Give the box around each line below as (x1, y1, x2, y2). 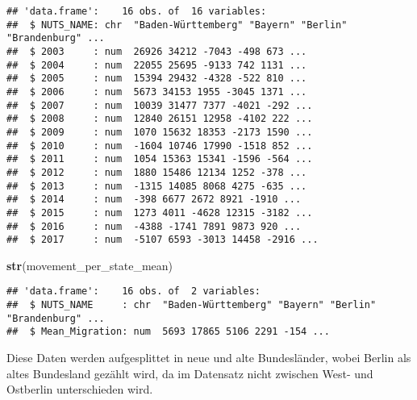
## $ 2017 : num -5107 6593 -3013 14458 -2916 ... (6, 234, 319, 246)
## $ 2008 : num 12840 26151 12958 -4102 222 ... (6, 113, 313, 125)
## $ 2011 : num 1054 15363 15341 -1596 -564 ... (6, 153, 313, 165)
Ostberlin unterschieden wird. (6, 381, 153, 398)
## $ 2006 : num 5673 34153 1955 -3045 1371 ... (6, 85, 307, 98)
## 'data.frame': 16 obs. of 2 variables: (6, 285, 261, 298)
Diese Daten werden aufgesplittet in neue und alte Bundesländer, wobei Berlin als (6, 349, 411, 366)
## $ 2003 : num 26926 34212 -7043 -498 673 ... (6, 45, 307, 57)
